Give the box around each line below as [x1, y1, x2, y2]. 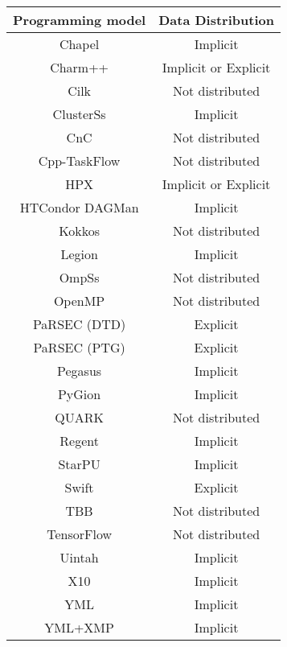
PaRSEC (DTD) [32, 315, 126, 333]
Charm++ [50, 58, 109, 76]
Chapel [59, 35, 100, 53]
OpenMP [53, 291, 105, 310]
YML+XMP [44, 618, 114, 637]
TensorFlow [47, 525, 112, 543]
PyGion [57, 385, 101, 403]
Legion [60, 245, 98, 263]
